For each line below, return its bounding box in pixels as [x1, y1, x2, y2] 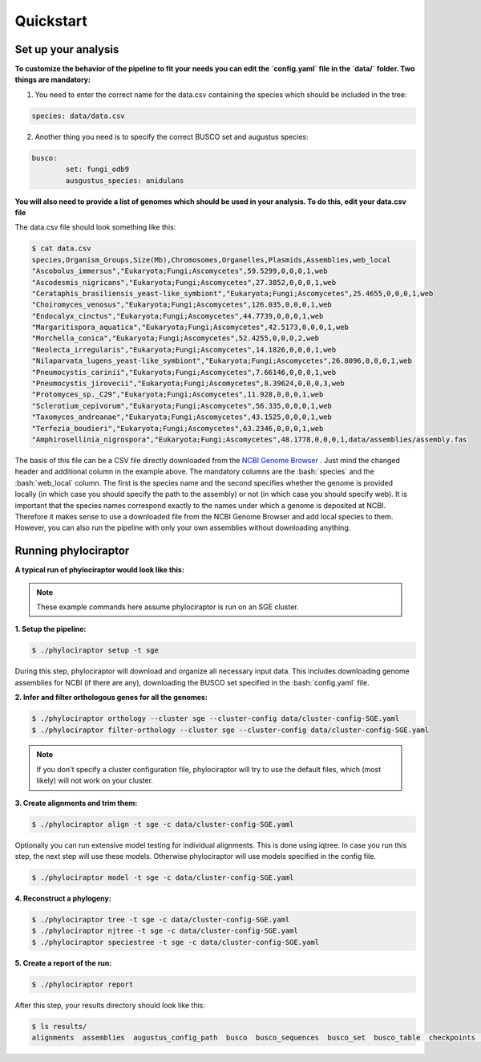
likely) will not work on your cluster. [36, 775, 154, 786]
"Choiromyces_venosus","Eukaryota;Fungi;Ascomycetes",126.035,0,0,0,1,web [31, 300, 333, 309]
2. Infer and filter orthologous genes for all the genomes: [14, 693, 208, 702]
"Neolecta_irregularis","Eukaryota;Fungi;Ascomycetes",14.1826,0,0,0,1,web [31, 345, 337, 354]
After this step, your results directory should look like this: [14, 1000, 206, 1010]
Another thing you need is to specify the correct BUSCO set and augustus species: [34, 132, 309, 141]
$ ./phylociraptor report [31, 979, 134, 989]
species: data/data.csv [31, 111, 126, 120]
